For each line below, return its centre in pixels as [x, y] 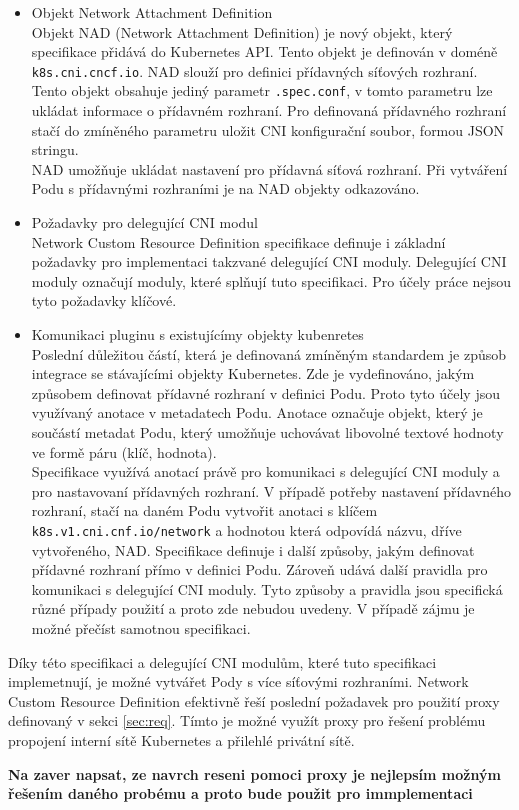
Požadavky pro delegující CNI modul [144, 222]
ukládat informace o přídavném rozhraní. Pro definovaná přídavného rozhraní [269, 110]
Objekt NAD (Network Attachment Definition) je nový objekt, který [242, 31]
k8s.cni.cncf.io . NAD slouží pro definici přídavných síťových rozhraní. [254, 70]
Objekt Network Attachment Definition [152, 12]
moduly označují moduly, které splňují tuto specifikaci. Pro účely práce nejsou [271, 280]
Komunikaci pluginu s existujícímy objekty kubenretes [197, 334]
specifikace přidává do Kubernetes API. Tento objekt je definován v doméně [264, 51]
